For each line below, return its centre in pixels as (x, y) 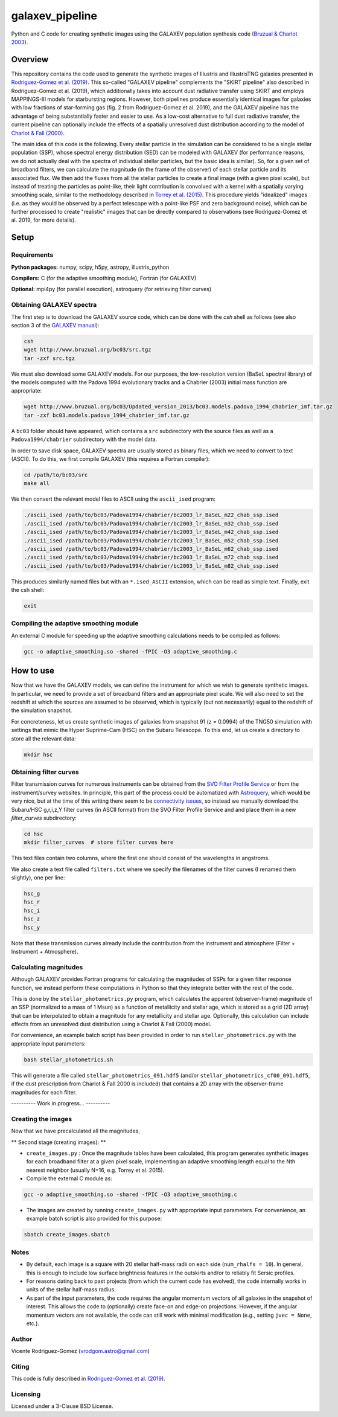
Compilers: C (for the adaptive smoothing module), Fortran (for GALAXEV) (104, 278)
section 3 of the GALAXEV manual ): (55, 325)
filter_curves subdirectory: (44, 818)
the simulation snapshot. (42, 710)
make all (37, 484)
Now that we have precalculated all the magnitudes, (75, 1131)
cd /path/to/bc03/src (56, 475)
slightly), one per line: (38, 878)
